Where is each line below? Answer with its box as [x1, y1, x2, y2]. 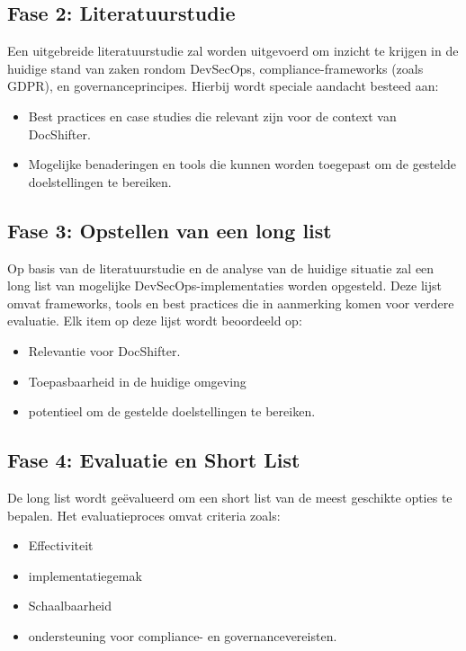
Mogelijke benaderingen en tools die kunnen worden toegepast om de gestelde [28, 155, 456, 174]
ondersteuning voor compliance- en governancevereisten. [28, 626, 337, 645]
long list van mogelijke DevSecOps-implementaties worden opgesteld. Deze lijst [7, 276, 442, 295]
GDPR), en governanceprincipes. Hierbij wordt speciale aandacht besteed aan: [7, 76, 439, 95]
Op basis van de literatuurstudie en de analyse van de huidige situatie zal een [7, 258, 435, 277]
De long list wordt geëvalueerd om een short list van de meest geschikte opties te [7, 487, 453, 506]
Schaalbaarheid [28, 596, 112, 615]
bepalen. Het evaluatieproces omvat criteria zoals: [7, 505, 281, 524]
